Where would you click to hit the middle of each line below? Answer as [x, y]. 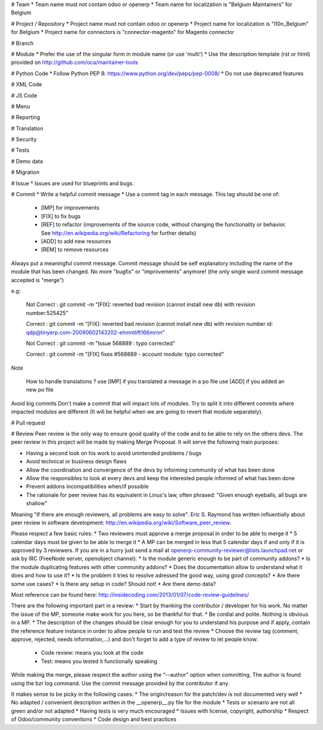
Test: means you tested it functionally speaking [99, 661]
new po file [40, 390]
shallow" [37, 503]
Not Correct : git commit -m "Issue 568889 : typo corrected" [101, 343]
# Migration [25, 172]
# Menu [21, 106]
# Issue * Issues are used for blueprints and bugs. [73, 183]
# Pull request [28, 423]
